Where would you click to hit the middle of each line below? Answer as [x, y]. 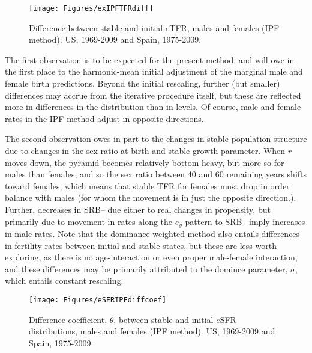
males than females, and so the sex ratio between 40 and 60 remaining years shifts [156, 174]
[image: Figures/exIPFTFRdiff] [91, 8]
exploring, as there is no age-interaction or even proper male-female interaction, [151, 257]
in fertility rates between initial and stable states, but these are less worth [141, 245]
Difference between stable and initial [96, 27]
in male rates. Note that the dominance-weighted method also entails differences [152, 234]
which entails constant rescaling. [64, 281]
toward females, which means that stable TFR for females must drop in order [147, 186]
